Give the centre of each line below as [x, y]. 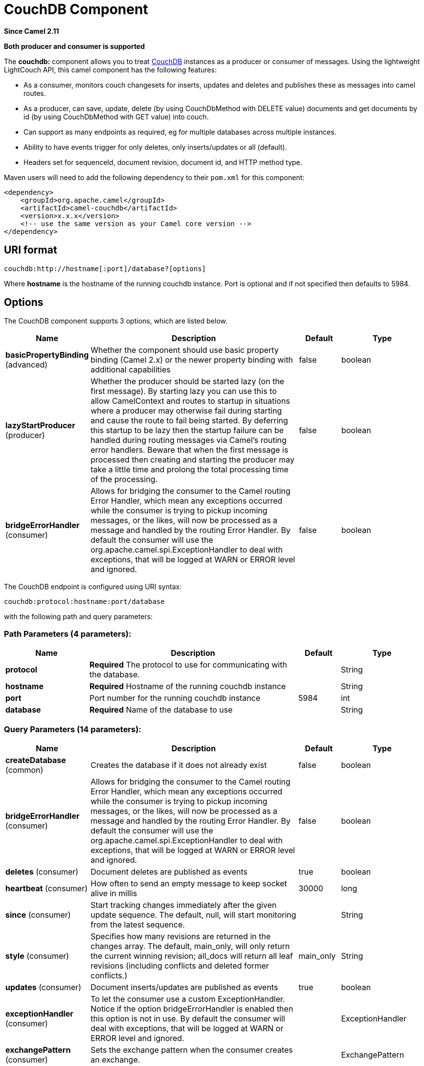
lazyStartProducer [40, 426]
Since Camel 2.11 [32, 31]
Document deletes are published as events [169, 871]
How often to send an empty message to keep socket [189, 883]
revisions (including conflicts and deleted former [180, 965]
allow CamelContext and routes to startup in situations [190, 401]
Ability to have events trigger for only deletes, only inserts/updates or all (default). [155, 147]
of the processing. [124, 479]
